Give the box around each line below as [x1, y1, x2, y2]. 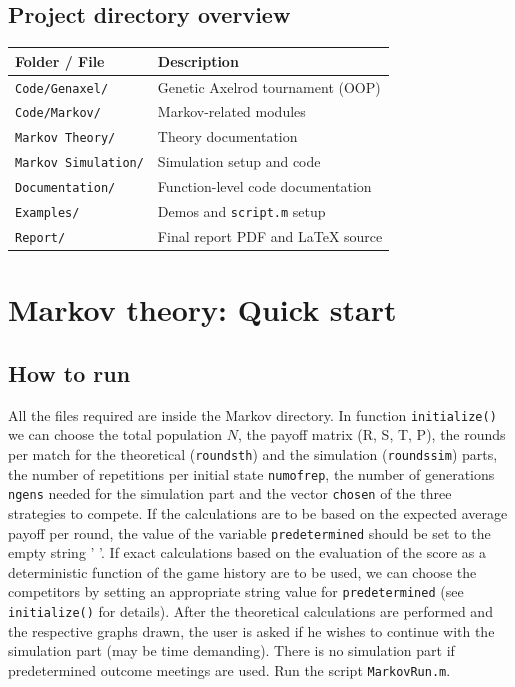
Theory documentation [157, 126, 298, 147]
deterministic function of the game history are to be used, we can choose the [8, 561, 477, 582]
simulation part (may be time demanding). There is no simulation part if [8, 640, 455, 661]
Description [157, 50, 239, 71]
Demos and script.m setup [157, 201, 326, 222]
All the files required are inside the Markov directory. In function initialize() [8, 404, 497, 425]
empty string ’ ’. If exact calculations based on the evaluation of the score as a [8, 542, 486, 563]
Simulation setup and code [157, 151, 321, 172]
